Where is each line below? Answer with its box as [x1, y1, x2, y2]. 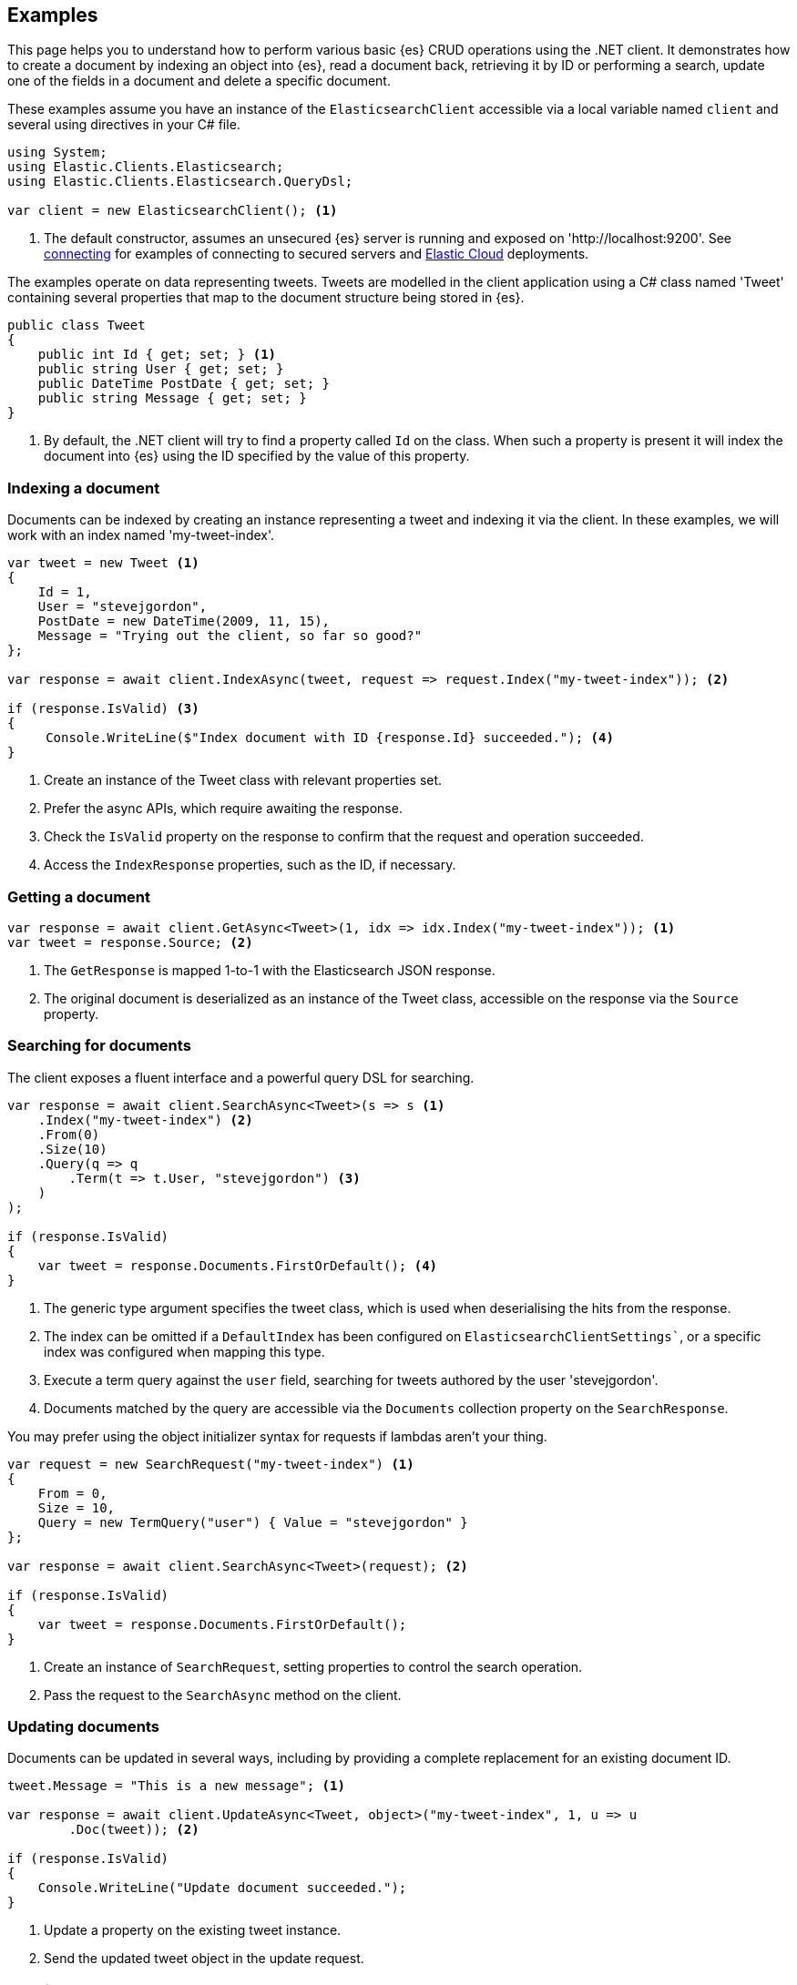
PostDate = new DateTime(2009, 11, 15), [37, 614, 331, 629]
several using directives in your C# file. [7, 117, 240, 133]
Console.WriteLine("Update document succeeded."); [37, 1880, 407, 1896]
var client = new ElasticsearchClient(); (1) [7, 203, 338, 219]
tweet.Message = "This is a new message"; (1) [7, 1778, 345, 1794]
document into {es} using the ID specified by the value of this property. [44, 448, 470, 464]
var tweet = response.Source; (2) [7, 934, 253, 950]
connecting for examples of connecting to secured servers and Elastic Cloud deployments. [44, 246, 589, 262]
